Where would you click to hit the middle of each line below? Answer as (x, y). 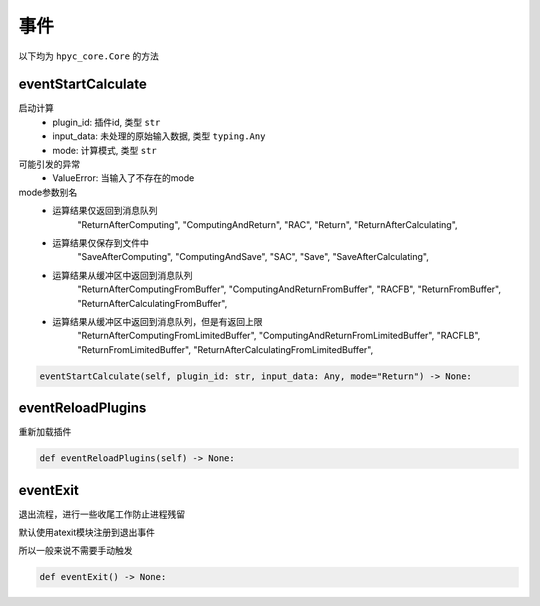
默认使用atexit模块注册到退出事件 (86, 532)
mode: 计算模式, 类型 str (104, 150)
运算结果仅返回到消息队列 (105, 211)
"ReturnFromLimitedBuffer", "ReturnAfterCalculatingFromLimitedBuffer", (225, 349)
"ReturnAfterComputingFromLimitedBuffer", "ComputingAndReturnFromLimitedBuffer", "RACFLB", (279, 336)
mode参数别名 (48, 192)
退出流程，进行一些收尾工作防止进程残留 (101, 514)
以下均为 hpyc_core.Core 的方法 (88, 56)
